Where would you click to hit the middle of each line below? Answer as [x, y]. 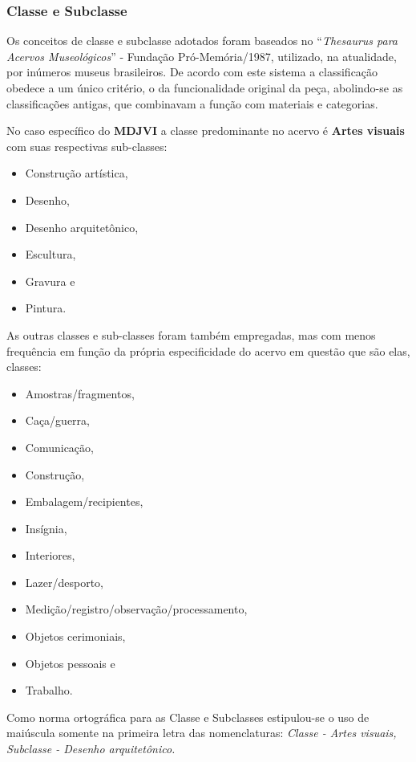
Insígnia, [46, 528]
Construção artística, [77, 173]
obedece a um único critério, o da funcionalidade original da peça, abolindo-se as [205, 88]
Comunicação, [59, 447]
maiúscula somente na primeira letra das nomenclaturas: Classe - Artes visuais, [202, 733]
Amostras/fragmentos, [80, 393]
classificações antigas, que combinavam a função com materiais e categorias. [192, 103]
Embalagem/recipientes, [84, 501]
